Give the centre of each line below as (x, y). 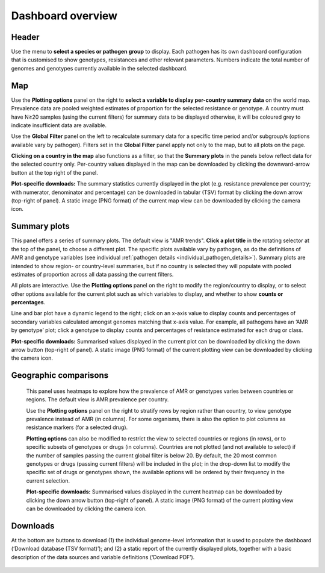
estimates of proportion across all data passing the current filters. (92, 274)
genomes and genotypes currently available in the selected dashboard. (99, 68)
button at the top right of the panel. (55, 172)
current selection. (48, 481)
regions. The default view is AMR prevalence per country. (97, 399)
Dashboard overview (64, 16)
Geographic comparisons (60, 376)
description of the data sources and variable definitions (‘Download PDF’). (103, 557)
